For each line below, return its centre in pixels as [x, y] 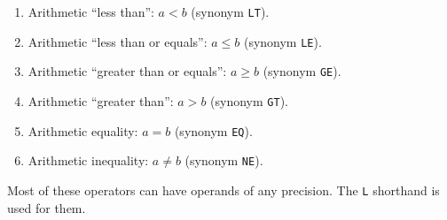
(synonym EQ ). [213, 130]
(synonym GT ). [249, 100]
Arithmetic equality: [83, 130]
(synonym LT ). [230, 11]
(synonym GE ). [302, 71]
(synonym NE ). [224, 160]
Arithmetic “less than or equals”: [118, 41]
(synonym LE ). [282, 41]
